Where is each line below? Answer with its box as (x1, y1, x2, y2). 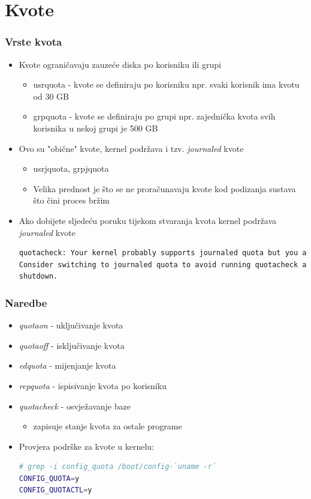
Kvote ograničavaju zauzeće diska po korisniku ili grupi (19, 58, 221, 70)
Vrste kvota (5, 34, 62, 49)
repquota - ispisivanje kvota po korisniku (19, 379, 167, 392)
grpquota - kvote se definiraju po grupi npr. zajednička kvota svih (33, 110, 276, 122)
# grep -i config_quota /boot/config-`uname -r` (19, 462, 217, 471)
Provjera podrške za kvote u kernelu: (19, 440, 155, 452)
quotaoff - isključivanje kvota (19, 339, 125, 351)
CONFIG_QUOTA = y (19, 474, 80, 483)
